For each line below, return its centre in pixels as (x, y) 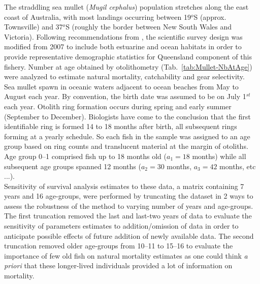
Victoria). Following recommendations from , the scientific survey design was (123, 36)
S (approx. (210, 17)
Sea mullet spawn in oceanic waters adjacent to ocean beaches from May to (121, 86)
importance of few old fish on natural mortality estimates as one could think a (126, 255)
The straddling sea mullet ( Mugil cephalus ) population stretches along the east (126, 7)
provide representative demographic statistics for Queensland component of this (128, 56)
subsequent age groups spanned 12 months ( (73, 166)
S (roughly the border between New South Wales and (149, 27)
